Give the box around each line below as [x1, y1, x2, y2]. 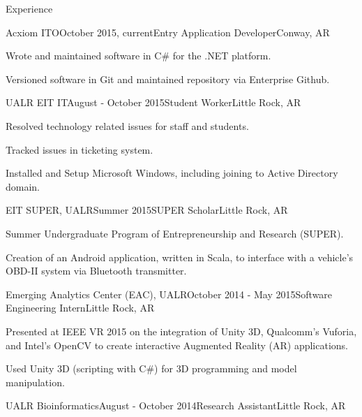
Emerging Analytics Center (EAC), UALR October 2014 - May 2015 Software [6, 286, 333, 301]
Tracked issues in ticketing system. [6, 142, 153, 156]
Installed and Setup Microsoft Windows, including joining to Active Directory [6, 166, 338, 180]
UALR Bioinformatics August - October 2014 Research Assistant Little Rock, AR [6, 398, 346, 413]
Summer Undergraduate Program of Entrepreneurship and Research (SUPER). [6, 226, 344, 240]
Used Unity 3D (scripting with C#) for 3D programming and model [6, 361, 297, 376]
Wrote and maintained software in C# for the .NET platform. [6, 48, 271, 63]
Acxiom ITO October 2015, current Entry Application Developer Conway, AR [6, 24, 330, 39]
